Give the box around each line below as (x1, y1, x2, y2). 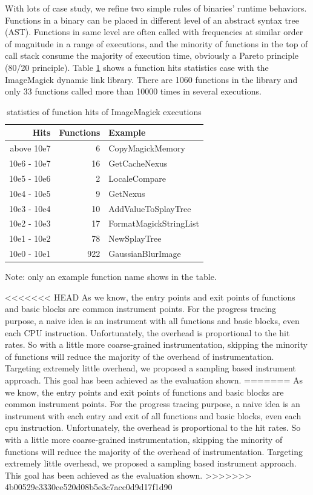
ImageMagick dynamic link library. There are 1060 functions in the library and (5, 73, 298, 85)
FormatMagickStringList (108, 217, 199, 230)
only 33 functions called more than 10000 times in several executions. (5, 85, 262, 98)
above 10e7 (10, 142, 51, 154)
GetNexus (108, 187, 145, 199)
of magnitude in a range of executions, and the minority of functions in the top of (5, 37, 308, 50)
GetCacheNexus (108, 157, 168, 170)
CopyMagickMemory (108, 142, 185, 154)
